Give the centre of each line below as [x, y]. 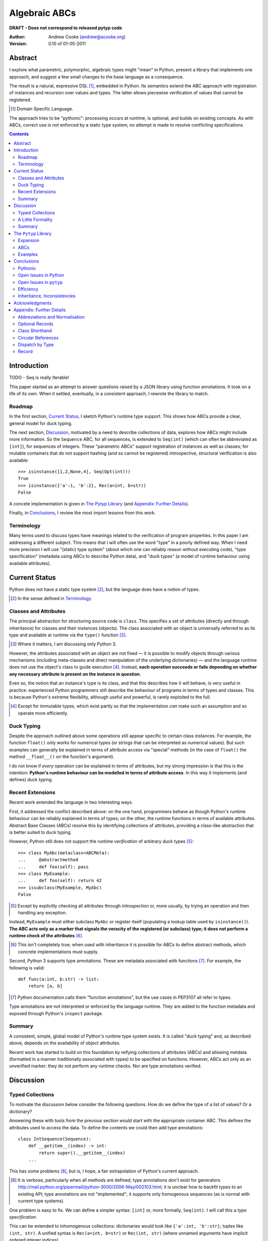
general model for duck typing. [41, 423]
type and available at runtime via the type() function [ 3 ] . [68, 635]
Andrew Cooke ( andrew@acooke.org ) [87, 37]
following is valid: [27, 967]
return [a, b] [45, 986]
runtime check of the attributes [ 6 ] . [46, 936]
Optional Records [36, 324]
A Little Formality [35, 220]
